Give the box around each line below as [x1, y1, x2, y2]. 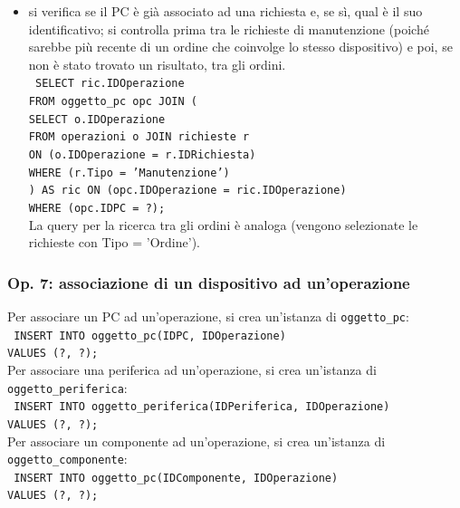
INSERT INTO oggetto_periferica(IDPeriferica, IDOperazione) [14, 400, 390, 414]
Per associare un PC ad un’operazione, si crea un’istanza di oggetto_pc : [7, 307, 409, 326]
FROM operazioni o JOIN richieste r [28, 130, 250, 144]
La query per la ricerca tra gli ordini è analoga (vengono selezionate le [28, 215, 418, 234]
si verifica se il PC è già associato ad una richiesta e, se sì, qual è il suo [28, 2, 423, 20]
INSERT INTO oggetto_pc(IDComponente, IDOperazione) [14, 471, 339, 484]
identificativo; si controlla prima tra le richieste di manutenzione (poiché [28, 19, 429, 38]
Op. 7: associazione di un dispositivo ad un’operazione [7, 271, 410, 293]
